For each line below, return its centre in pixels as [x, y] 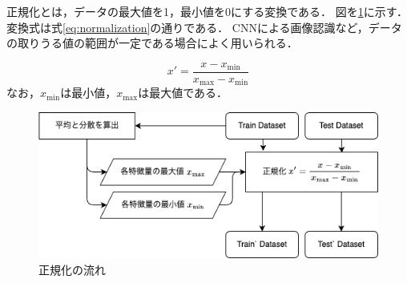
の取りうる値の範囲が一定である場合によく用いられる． [152, 43]
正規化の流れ [72, 269]
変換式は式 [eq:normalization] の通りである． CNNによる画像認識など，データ [204, 27]
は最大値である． [183, 93]
